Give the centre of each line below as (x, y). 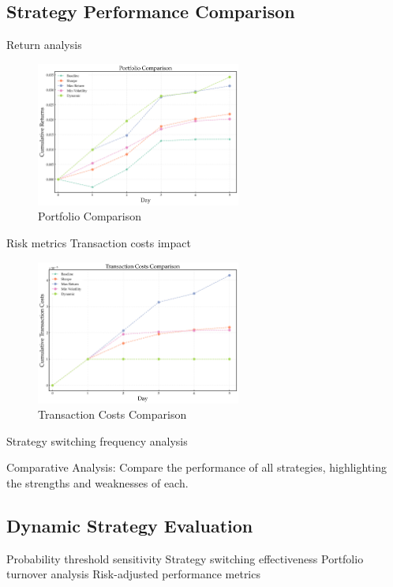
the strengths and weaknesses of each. (97, 483)
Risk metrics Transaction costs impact (99, 243)
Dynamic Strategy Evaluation (130, 525)
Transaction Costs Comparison (112, 414)
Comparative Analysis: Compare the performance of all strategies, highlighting (196, 467)
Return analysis (44, 45)
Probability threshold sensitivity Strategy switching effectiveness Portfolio (185, 558)
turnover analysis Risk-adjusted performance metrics (133, 574)
